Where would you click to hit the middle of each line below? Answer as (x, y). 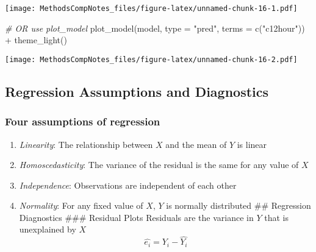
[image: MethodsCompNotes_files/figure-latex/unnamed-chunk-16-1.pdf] (151, 9)
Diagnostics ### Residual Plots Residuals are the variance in (136, 217)
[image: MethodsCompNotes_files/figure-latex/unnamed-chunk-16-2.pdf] (151, 59)
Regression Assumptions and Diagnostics (137, 91)
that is (276, 217)
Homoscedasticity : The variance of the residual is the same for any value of (159, 165)
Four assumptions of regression (83, 121)
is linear (252, 144)
